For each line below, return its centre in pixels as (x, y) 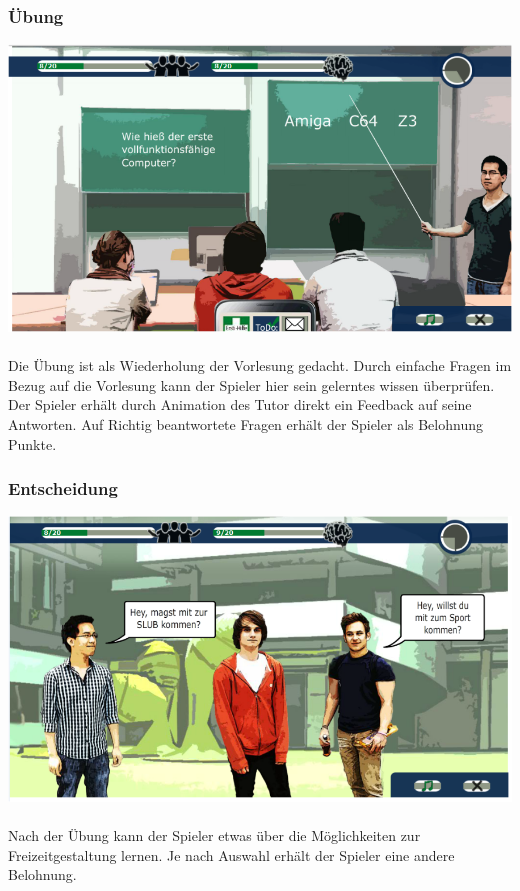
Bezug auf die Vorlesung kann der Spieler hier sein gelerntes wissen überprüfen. (251, 384)
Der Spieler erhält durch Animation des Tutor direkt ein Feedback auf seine (240, 404)
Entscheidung (63, 488)
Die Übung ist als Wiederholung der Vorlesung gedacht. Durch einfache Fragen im (260, 365)
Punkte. (32, 443)
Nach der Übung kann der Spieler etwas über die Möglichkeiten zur (214, 835)
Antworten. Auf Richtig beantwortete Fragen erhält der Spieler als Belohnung (245, 423)
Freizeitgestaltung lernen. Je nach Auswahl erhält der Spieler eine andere (231, 854)
